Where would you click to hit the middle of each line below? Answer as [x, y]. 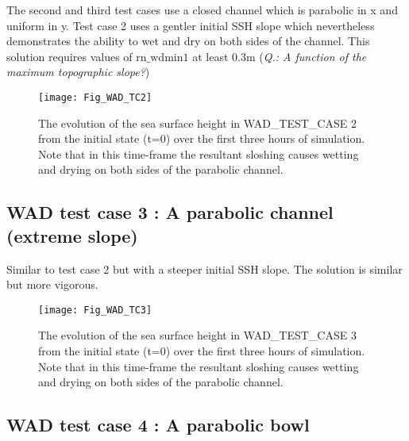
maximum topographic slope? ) [78, 72]
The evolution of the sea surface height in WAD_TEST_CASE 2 [197, 123]
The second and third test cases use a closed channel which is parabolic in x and [202, 10]
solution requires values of [69, 56]
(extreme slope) [72, 235]
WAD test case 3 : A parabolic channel [170, 212]
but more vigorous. [52, 284]
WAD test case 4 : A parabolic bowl [158, 425]
